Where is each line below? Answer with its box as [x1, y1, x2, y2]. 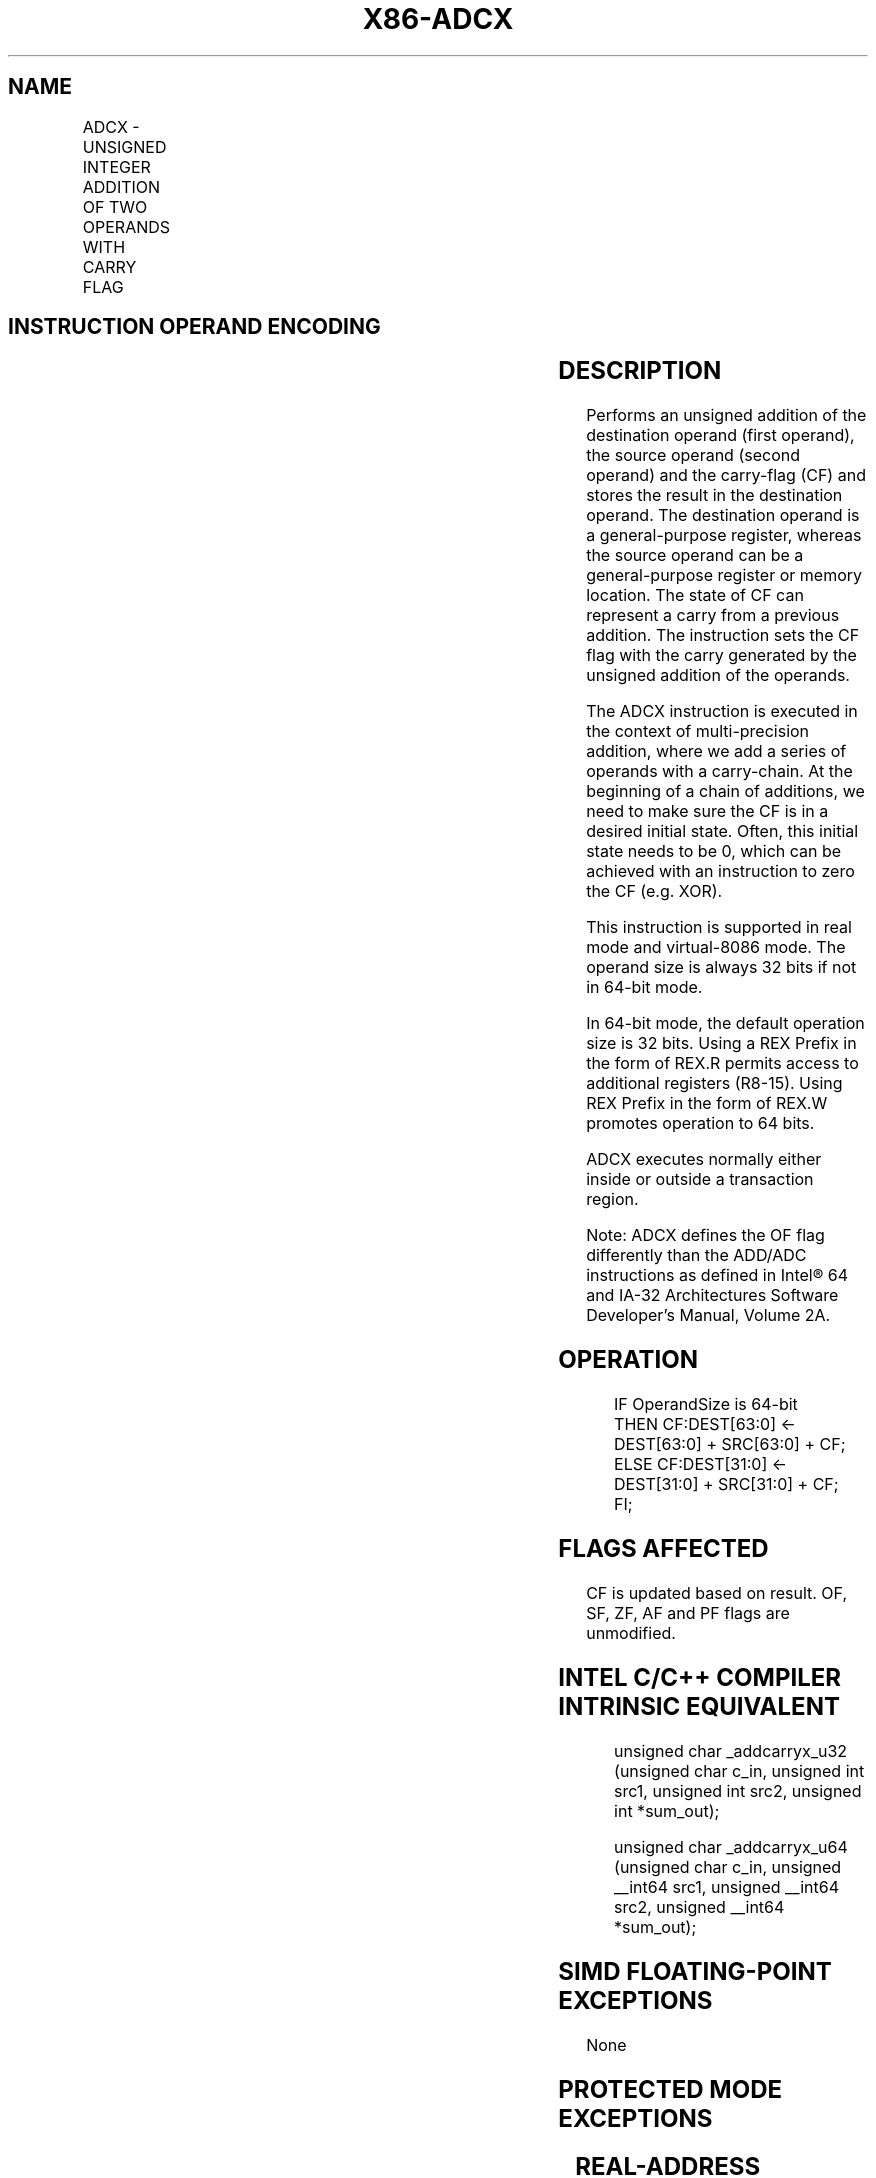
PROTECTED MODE [558, 2074, 783, 2104]
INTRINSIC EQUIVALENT [558, 1691, 840, 1721]
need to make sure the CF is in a [586, 801, 829, 822]
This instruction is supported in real [586, 917, 852, 938]
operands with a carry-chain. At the [586, 761, 853, 782]
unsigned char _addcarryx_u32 [614, 1740, 848, 1761]
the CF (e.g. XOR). [586, 881, 723, 902]
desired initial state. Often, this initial [586, 821, 859, 842]
